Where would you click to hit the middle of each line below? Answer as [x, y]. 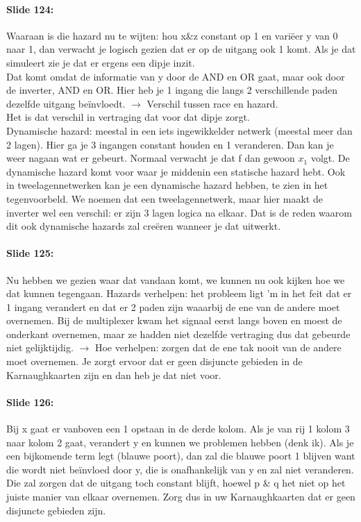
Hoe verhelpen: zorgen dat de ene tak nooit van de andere [218, 347]
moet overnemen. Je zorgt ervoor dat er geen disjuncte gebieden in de [154, 361]
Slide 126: [30, 402]
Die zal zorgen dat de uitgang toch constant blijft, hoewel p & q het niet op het [176, 483]
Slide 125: [30, 253]
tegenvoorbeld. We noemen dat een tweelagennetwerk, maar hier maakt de [165, 198]
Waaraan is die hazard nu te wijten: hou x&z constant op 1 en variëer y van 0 [172, 35]
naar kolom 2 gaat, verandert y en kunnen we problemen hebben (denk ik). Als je [180, 442]
